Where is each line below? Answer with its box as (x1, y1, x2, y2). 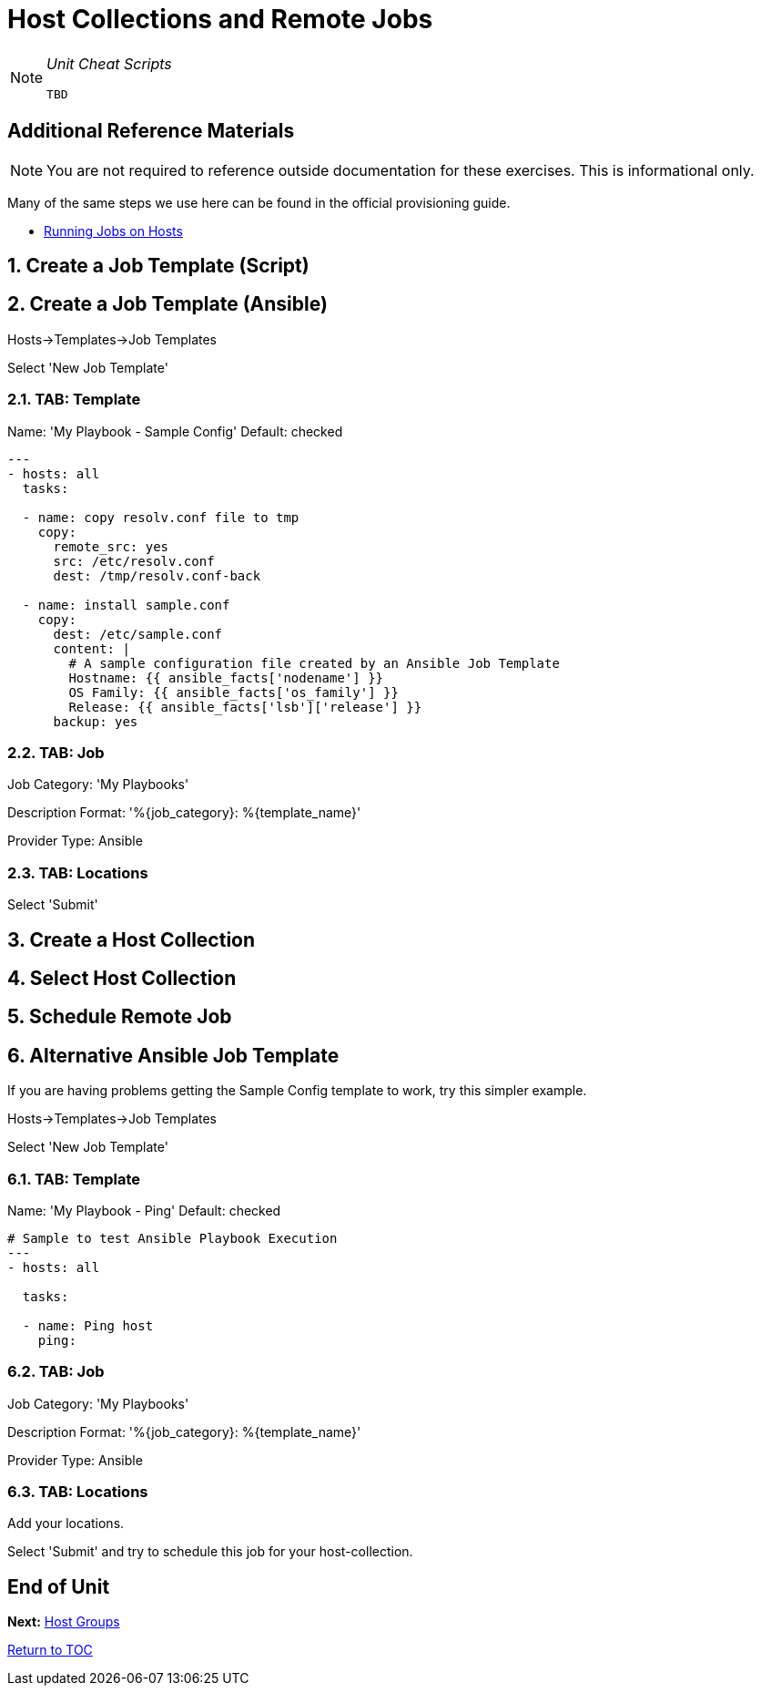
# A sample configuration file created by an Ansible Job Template (68, 655, 560, 671)
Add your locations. (7, 1515, 125, 1532)
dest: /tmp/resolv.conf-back (53, 568, 261, 583)
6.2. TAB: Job (7, 1362, 105, 1381)
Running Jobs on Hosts (44, 222, 183, 239)
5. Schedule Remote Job (7, 1005, 232, 1029)
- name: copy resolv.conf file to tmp (22, 509, 299, 525)
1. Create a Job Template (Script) (7, 254, 309, 278)
